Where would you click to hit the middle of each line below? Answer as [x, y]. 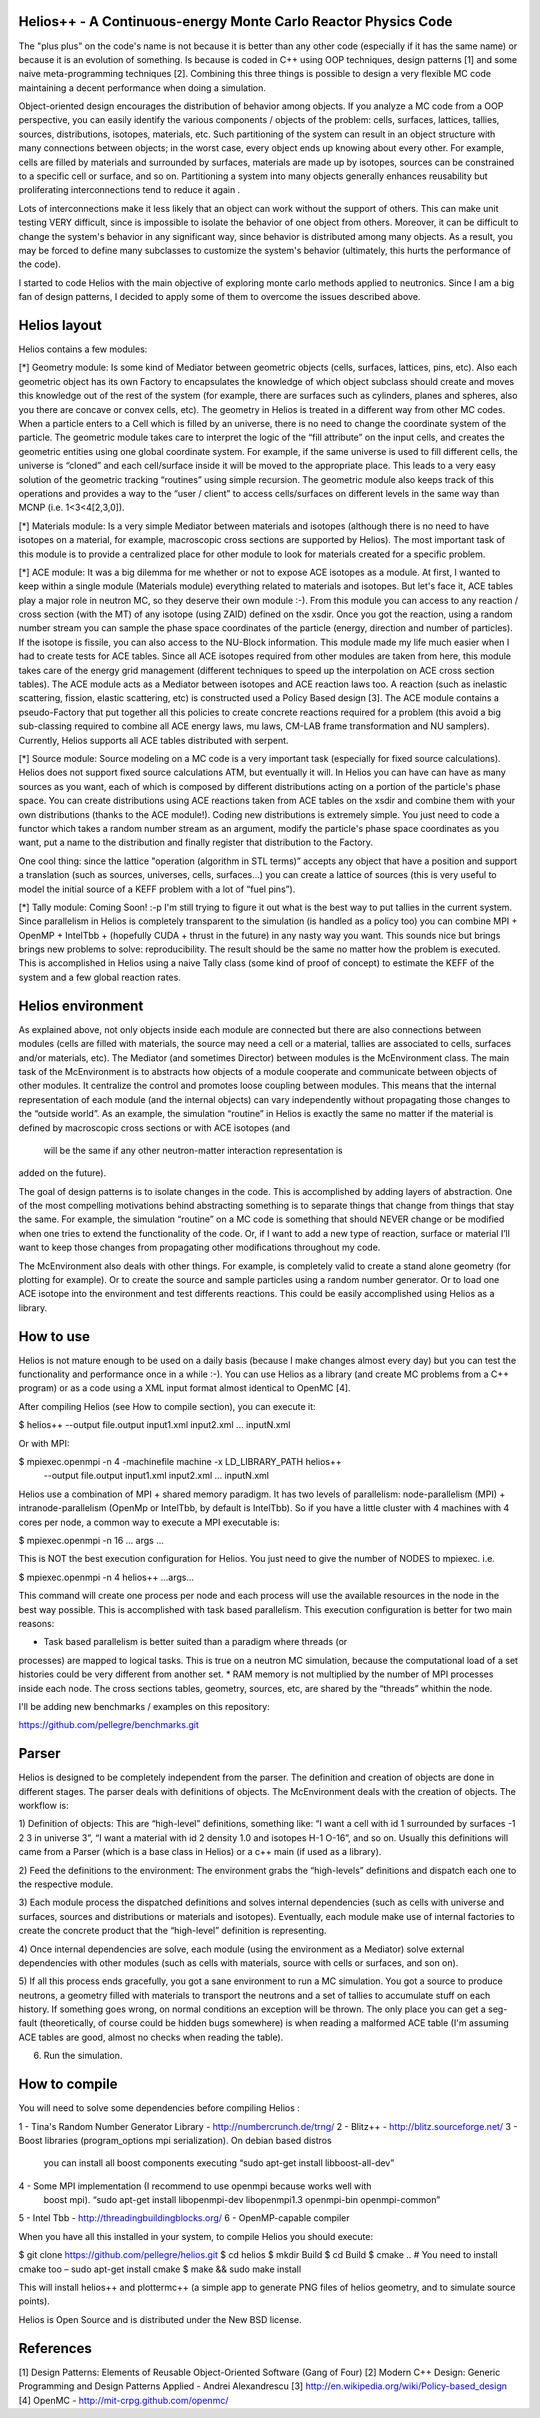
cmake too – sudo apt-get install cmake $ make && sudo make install [160, 2269]
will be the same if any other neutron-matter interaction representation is [193, 1150]
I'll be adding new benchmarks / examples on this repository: [144, 1706]
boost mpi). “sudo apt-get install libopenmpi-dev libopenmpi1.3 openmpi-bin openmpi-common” [242, 2200]
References [55, 2348]
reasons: [36, 1623]
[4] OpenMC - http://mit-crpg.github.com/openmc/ [123, 2400]
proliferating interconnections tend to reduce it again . [129, 190]
